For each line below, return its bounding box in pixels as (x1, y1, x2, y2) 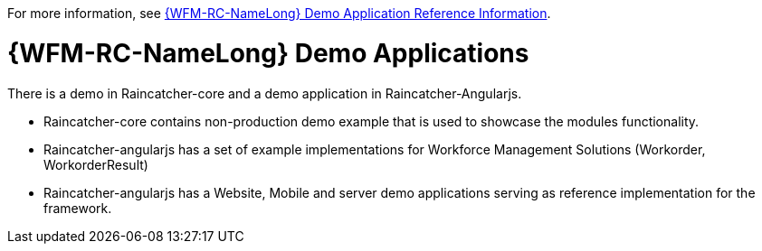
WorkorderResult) (43, 156, 148, 172)
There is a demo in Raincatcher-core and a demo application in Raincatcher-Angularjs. (7, 85, 522, 101)
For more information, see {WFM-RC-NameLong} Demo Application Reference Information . (7, 5, 551, 21)
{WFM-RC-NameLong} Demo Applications (7, 37, 529, 69)
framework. (43, 200, 112, 216)
